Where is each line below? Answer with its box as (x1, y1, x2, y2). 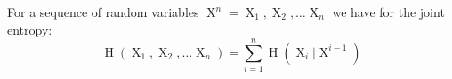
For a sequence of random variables (7, 3, 199, 20)
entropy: (7, 20, 52, 38)
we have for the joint (332, 3, 445, 20)
